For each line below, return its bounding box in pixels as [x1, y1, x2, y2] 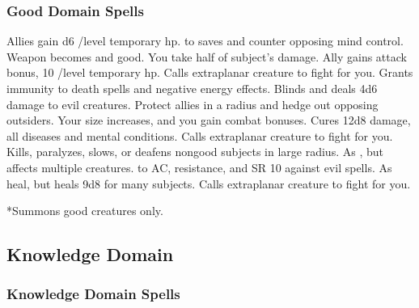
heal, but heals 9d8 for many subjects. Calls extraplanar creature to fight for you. [6, 175, 411, 192]
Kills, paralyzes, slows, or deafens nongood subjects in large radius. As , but [6, 143, 383, 160]
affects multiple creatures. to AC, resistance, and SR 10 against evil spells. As [6, 158, 392, 175]
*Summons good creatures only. [6, 202, 163, 219]
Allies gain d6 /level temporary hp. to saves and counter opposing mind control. [6, 32, 404, 49]
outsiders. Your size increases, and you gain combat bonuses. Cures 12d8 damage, [6, 112, 411, 129]
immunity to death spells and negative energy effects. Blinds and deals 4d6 [6, 80, 378, 96]
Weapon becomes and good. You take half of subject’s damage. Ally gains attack [6, 48, 407, 65]
